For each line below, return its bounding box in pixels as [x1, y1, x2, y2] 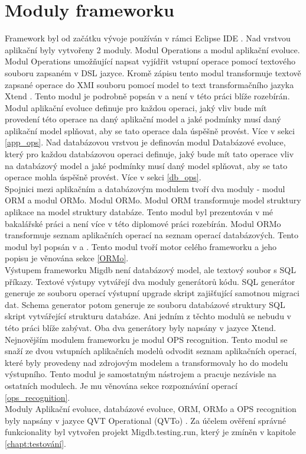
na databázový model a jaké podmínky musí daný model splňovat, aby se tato [5, 159, 288, 171]
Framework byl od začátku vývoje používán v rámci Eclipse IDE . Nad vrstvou [5, 32, 291, 44]
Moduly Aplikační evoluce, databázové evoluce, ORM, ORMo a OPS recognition [5, 403, 297, 415]
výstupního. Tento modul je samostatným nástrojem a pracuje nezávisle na [5, 368, 276, 380]
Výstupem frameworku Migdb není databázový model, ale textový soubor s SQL [5, 264, 296, 275]
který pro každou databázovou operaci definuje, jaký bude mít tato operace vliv [5, 148, 294, 160]
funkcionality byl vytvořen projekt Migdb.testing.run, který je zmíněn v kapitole [5, 426, 296, 438]
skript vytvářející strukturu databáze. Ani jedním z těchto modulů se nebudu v [5, 310, 291, 322]
